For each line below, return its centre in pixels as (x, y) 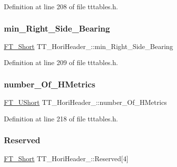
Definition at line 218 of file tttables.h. (61, 118)
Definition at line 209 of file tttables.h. (61, 62)
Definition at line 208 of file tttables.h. (61, 6)
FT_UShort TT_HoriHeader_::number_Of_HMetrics (86, 102)
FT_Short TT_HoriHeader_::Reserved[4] (66, 158)
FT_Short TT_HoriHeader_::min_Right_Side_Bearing (88, 46)
